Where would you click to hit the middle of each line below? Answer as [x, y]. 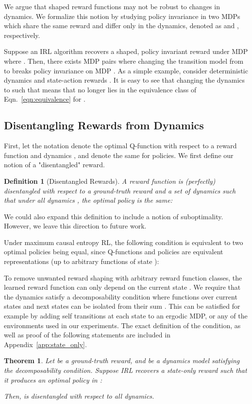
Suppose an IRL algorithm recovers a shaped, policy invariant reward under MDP [126, 51]
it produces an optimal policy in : [53, 379]
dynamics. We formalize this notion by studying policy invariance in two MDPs [122, 16]
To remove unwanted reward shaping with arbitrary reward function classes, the [123, 277]
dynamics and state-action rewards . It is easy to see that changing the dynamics [125, 80]
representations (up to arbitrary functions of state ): [82, 261]
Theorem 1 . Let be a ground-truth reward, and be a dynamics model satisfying [122, 360]
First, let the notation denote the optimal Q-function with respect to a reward [120, 146]
